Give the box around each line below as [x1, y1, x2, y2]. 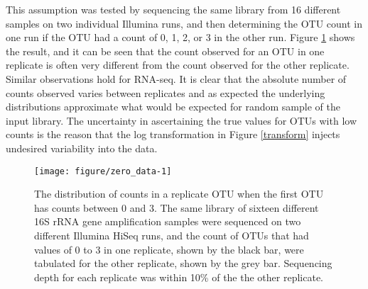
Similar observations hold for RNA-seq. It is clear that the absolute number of [6, 71, 347, 86]
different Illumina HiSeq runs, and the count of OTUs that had [34, 227, 309, 242]
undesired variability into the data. [6, 140, 158, 155]
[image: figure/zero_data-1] [34, 166, 172, 176]
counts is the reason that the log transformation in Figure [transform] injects [6, 127, 340, 142]
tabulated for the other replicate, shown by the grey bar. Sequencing [34, 256, 332, 271]
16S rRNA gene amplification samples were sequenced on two [34, 214, 301, 229]
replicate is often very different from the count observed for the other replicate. [6, 57, 350, 72]
